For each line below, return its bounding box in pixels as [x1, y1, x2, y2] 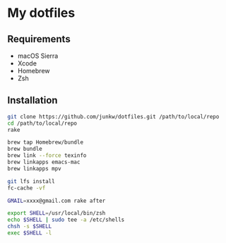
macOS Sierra [17, 51, 59, 60]
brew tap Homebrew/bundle [7, 139, 83, 146]
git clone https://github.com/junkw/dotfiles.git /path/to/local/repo [7, 113, 220, 120]
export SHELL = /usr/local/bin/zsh [7, 210, 106, 217]
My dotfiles [7, 5, 76, 21]
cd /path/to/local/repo [7, 120, 78, 127]
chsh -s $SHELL [7, 223, 52, 230]
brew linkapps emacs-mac [7, 158, 81, 166]
